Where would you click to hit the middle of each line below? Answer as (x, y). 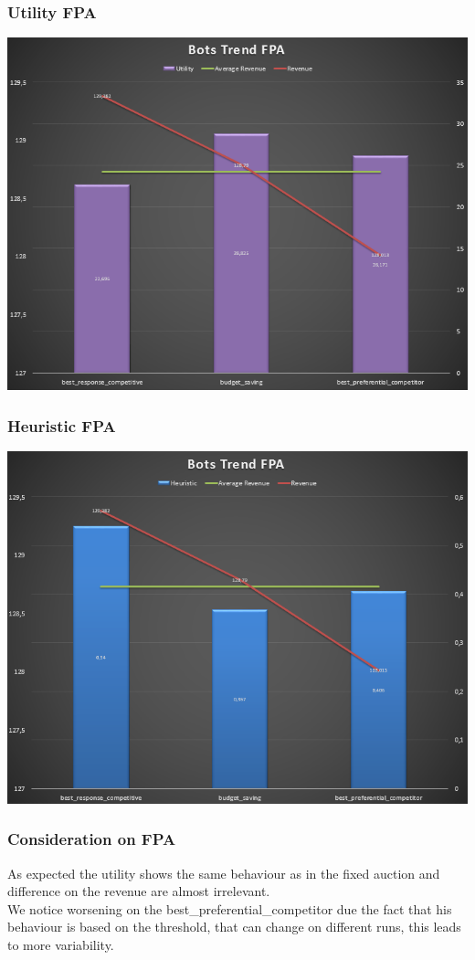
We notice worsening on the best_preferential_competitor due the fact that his (230, 908)
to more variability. (61, 945)
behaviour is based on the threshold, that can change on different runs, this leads (234, 927)
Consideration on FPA (92, 839)
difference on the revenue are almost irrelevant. (139, 891)
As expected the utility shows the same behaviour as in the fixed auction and (224, 873)
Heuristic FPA (62, 425)
